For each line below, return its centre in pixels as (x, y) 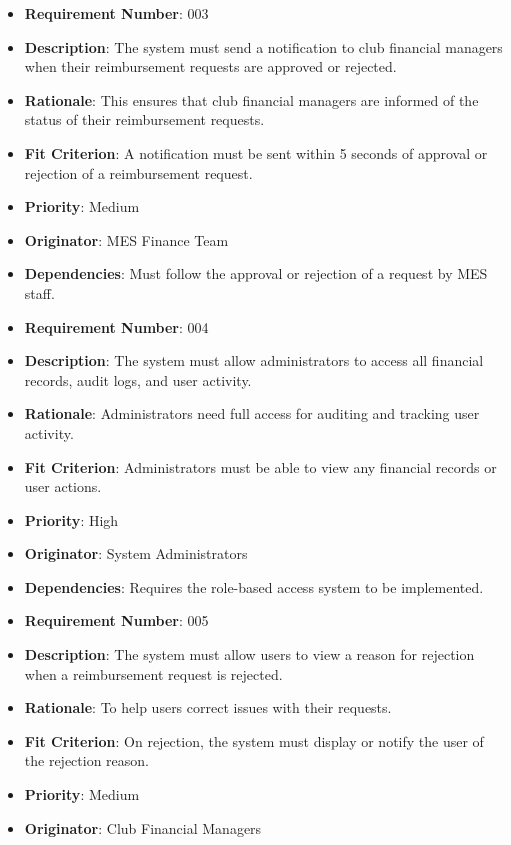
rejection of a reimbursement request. (138, 172)
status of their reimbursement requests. (144, 119)
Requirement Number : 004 (116, 326)
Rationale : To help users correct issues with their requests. (208, 707)
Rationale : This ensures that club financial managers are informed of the (251, 99)
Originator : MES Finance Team (126, 239)
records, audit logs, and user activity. (138, 379)
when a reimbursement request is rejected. (153, 673)
